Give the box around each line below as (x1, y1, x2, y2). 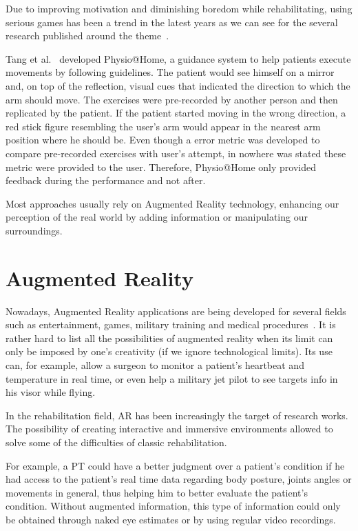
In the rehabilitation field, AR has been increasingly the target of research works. (6, 408, 348, 422)
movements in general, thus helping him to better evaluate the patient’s (6, 485, 308, 499)
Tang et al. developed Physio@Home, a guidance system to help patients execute (6, 51, 351, 66)
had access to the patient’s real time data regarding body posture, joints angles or (6, 472, 352, 486)
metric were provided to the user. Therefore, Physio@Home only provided (6, 159, 316, 174)
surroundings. (6, 223, 63, 237)
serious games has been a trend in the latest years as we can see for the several (6, 14, 338, 29)
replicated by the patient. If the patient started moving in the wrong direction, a (6, 106, 346, 120)
